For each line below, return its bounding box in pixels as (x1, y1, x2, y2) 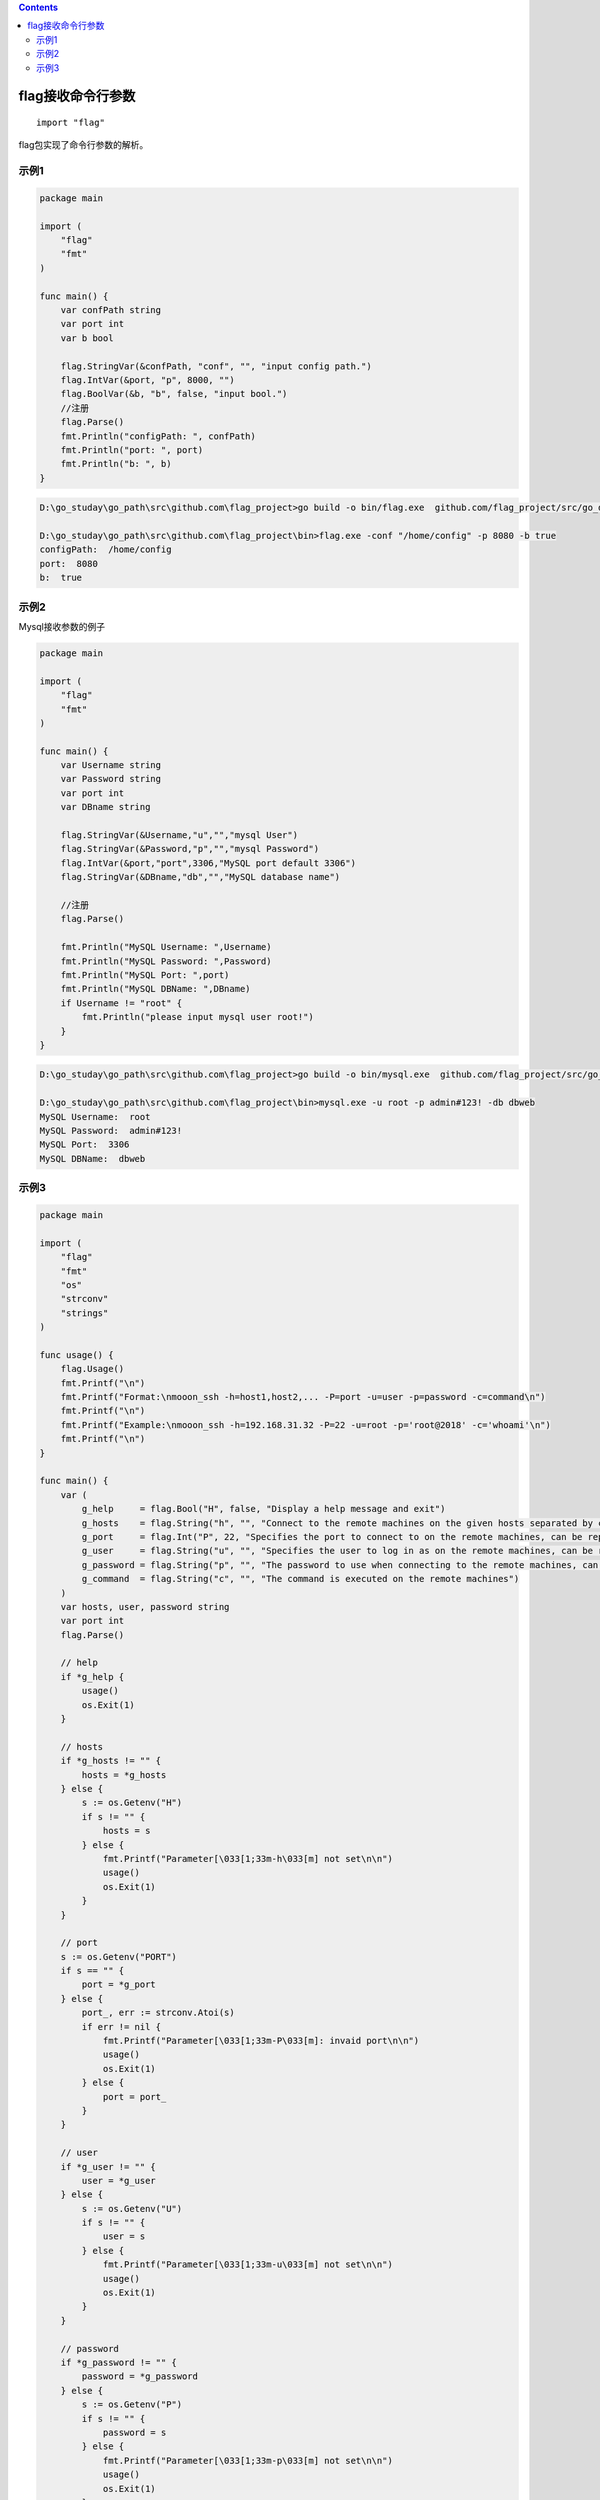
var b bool (60, 332, 114, 344)
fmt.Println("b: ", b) (60, 458, 172, 470)
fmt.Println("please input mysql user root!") (81, 1011, 314, 1023)
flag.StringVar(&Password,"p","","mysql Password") (60, 843, 320, 855)
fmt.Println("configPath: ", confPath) (60, 430, 257, 442)
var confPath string (60, 305, 162, 316)
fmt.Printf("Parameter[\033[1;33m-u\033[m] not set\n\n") (102, 2259, 394, 2270)
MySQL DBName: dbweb (39, 1153, 146, 1164)
